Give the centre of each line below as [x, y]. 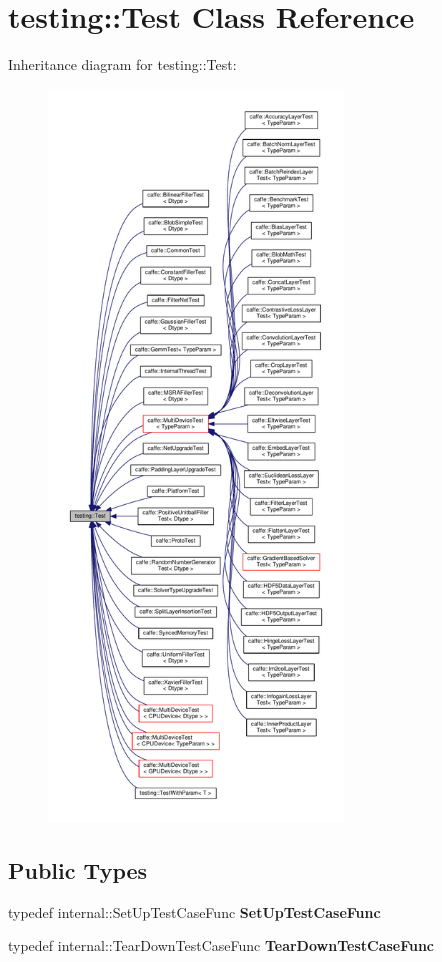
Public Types [78, 870]
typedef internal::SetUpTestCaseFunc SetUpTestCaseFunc [194, 911]
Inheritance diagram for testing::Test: [122, 64]
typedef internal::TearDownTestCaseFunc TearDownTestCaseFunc [221, 945]
